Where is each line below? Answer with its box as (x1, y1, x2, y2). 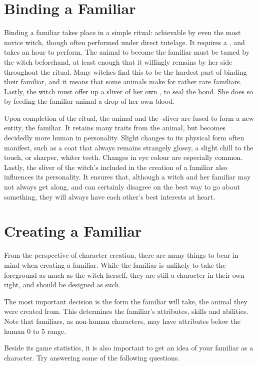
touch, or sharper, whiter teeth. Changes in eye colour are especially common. (4, 152, 243, 162)
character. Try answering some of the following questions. (4, 352, 180, 362)
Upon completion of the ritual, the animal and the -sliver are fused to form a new (4, 112, 254, 123)
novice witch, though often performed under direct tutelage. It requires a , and (4, 37, 245, 47)
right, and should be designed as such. (4, 279, 121, 290)
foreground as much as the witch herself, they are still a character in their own (4, 269, 245, 280)
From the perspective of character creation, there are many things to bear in (4, 250, 238, 260)
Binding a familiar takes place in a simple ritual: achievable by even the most (4, 27, 241, 38)
